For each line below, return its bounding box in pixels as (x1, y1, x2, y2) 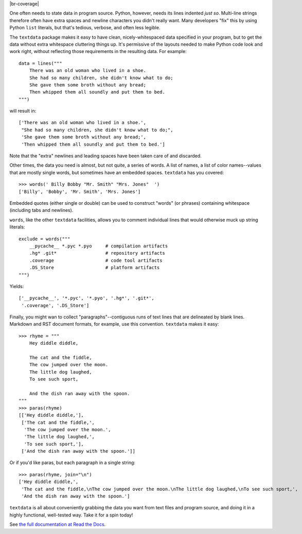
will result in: (9, 108, 37, 114)
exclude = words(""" (19, 236, 70, 242)
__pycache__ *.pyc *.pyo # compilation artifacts (29, 243, 168, 249)
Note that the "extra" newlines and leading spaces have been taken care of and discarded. (9, 153, 202, 159)
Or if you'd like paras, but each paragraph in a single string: (9, 459, 136, 466)
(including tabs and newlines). (9, 207, 74, 213)
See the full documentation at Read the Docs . (9, 521, 106, 527)
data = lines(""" (19, 60, 62, 66)
